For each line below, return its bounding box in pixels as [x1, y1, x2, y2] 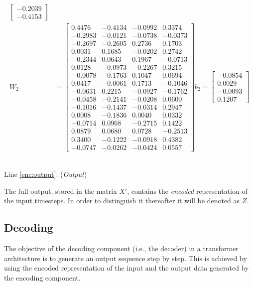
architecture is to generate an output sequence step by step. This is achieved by [4, 253, 247, 263]
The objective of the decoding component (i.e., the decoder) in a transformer [4, 243, 239, 254]
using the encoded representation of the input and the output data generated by [4, 263, 249, 273]
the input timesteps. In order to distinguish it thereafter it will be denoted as [4, 195, 240, 206]
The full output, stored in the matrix [4, 185, 117, 196]
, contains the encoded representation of [127, 185, 248, 196]
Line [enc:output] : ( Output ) [4, 169, 87, 179]
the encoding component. [4, 272, 81, 283]
